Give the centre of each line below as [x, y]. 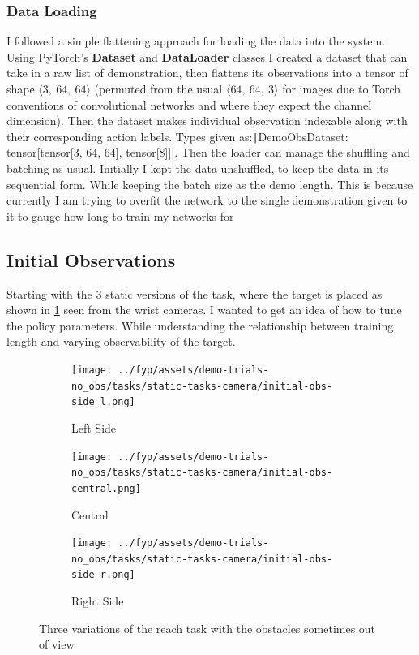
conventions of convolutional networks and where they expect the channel [189, 104]
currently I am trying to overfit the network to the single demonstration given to [207, 200]
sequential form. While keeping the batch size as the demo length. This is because [210, 184]
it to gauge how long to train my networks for [120, 215]
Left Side [94, 427]
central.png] [106, 488]
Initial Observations [91, 259]
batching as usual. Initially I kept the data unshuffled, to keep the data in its [198, 168]
